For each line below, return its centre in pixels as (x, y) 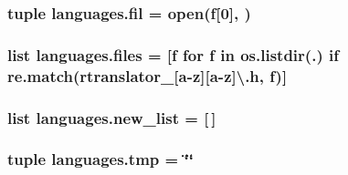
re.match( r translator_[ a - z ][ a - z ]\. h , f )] (148, 75)
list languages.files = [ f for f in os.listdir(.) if (173, 54)
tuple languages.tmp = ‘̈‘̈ (100, 159)
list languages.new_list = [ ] (112, 117)
